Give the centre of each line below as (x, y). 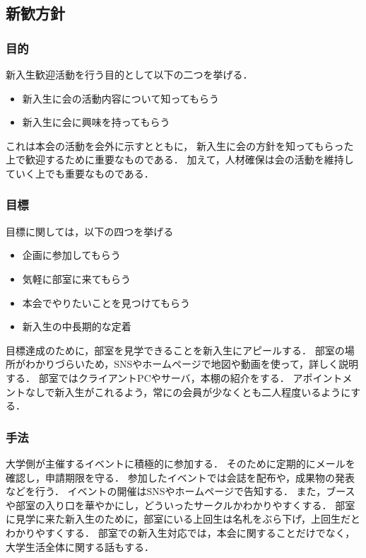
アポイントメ (323, 377)
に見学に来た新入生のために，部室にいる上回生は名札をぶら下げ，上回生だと (183, 519)
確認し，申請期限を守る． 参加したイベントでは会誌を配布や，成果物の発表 (181, 477)
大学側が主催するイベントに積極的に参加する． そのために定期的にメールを (181, 463)
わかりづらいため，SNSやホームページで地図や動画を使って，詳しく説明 (191, 364)
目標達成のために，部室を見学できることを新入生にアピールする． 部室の (175, 350)
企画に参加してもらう (71, 255)
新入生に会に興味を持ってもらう (96, 122)
